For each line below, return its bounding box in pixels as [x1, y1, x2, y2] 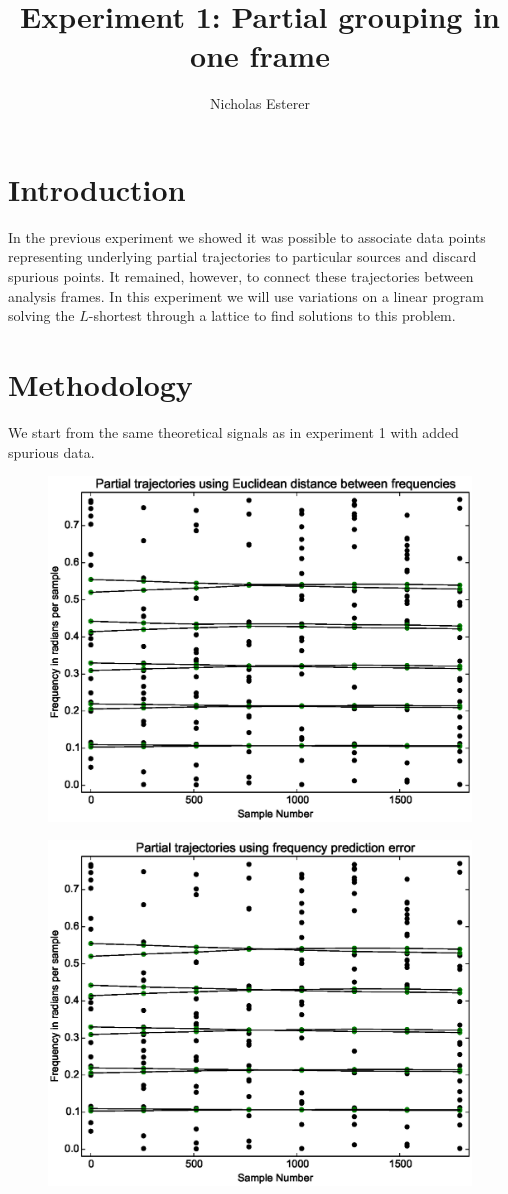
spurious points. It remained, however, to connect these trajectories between [8, 266, 474, 287]
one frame [190, 35, 330, 76]
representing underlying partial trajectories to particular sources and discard [8, 246, 477, 267]
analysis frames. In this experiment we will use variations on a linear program [8, 285, 484, 306]
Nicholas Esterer [210, 93, 310, 114]
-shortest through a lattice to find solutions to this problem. [88, 305, 456, 326]
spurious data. [8, 441, 95, 462]
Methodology [8, 364, 193, 404]
